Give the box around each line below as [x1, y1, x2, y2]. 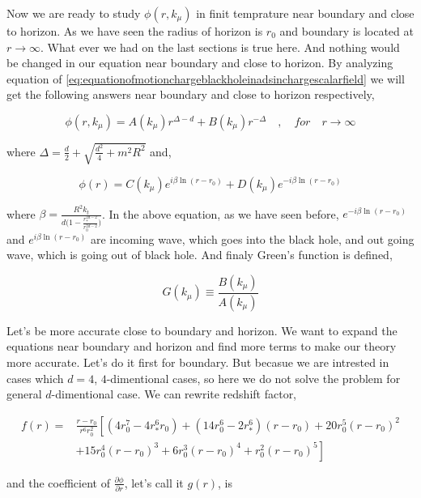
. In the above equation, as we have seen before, [102, 205, 339, 222]
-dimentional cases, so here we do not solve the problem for [106, 369, 401, 386]
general [6, 385, 42, 402]
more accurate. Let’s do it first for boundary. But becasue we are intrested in [6, 353, 389, 370]
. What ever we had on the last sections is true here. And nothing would [40, 38, 400, 55]
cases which [6, 369, 64, 386]
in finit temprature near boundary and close [196, 5, 415, 21]
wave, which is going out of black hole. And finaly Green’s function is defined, [6, 246, 393, 263]
